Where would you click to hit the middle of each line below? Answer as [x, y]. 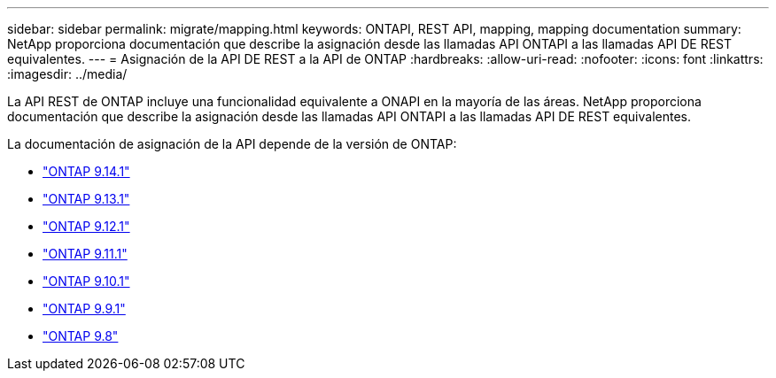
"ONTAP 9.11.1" [85, 254]
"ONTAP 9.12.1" [86, 226]
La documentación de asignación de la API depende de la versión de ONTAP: [232, 144]
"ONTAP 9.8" [81, 336]
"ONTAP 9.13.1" [86, 199]
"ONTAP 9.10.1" [86, 281]
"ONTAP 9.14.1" [86, 171]
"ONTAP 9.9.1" [84, 309]
